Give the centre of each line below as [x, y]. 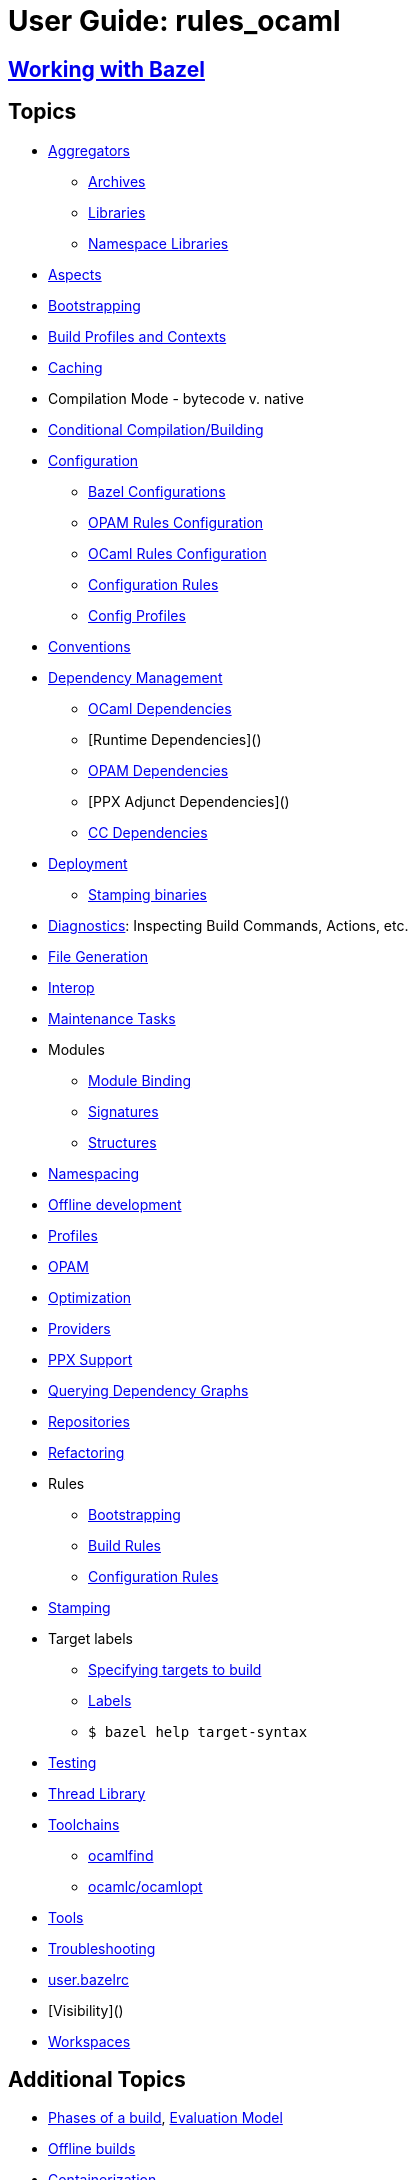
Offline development [115, 1204]
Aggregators [89, 150]
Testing [72, 1762]
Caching [75, 367]
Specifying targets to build [175, 1669]
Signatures [123, 1111]
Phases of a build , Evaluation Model [165, 2118]
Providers [79, 1328]
